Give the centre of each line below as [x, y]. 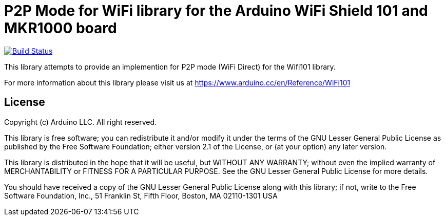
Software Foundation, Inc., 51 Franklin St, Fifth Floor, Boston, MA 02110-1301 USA [141, 195]
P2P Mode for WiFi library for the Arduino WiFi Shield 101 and [216, 11]
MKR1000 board [61, 28]
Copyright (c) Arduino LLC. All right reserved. [81, 122]
